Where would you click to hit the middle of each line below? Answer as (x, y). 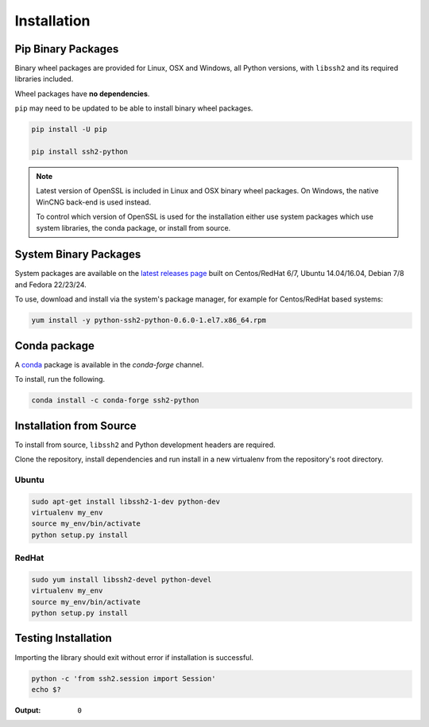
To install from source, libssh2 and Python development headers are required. (145, 445)
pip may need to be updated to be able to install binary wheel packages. (134, 108)
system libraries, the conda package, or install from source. (133, 227)
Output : (28, 710)
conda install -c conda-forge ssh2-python (115, 400)
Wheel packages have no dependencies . (82, 93)
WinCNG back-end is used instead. (93, 202)
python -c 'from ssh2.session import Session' (124, 678)
